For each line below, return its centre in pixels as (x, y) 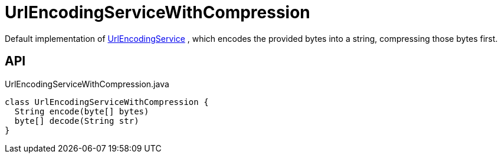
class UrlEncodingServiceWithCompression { (107, 102)
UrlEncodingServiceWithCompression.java (87, 84)
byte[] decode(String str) (77, 121)
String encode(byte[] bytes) (82, 111)
